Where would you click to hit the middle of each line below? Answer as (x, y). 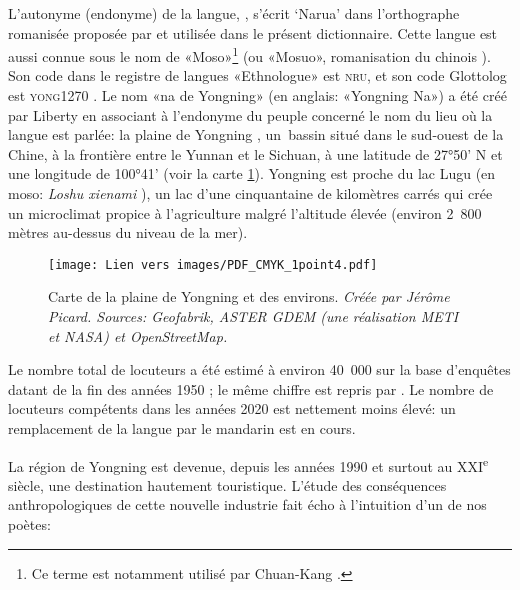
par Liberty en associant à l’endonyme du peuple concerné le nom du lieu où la (250, 114)
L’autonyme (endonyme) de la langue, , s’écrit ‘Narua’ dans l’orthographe (234, 13)
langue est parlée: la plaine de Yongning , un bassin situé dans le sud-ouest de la (256, 134)
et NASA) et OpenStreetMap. (138, 335)
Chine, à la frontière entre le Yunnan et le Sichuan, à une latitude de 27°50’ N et (255, 153)
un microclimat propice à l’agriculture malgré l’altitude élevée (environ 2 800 (245, 212)
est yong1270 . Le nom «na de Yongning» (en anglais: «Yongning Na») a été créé (257, 95)
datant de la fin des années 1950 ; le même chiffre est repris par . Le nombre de (251, 388)
